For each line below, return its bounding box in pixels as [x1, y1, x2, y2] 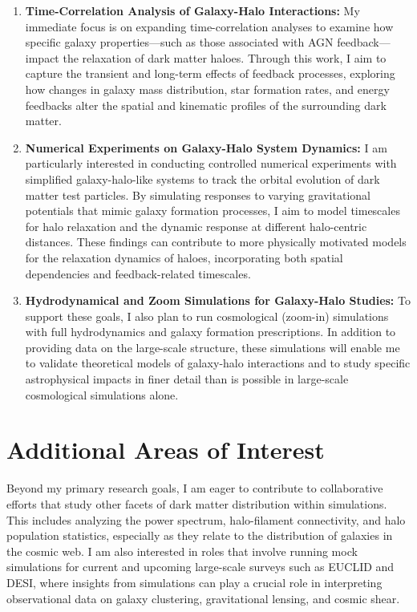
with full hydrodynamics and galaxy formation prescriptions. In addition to [25, 323, 396, 340]
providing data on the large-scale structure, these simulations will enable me [25, 338, 400, 355]
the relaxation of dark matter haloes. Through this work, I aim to [63, 49, 387, 66]
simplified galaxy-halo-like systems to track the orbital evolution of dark [25, 170, 380, 187]
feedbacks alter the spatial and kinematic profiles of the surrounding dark [25, 96, 387, 113]
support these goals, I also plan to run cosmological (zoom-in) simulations [25, 307, 389, 324]
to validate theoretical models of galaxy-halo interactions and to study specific [25, 355, 411, 371]
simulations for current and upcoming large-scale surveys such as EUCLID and [6, 558, 395, 575]
